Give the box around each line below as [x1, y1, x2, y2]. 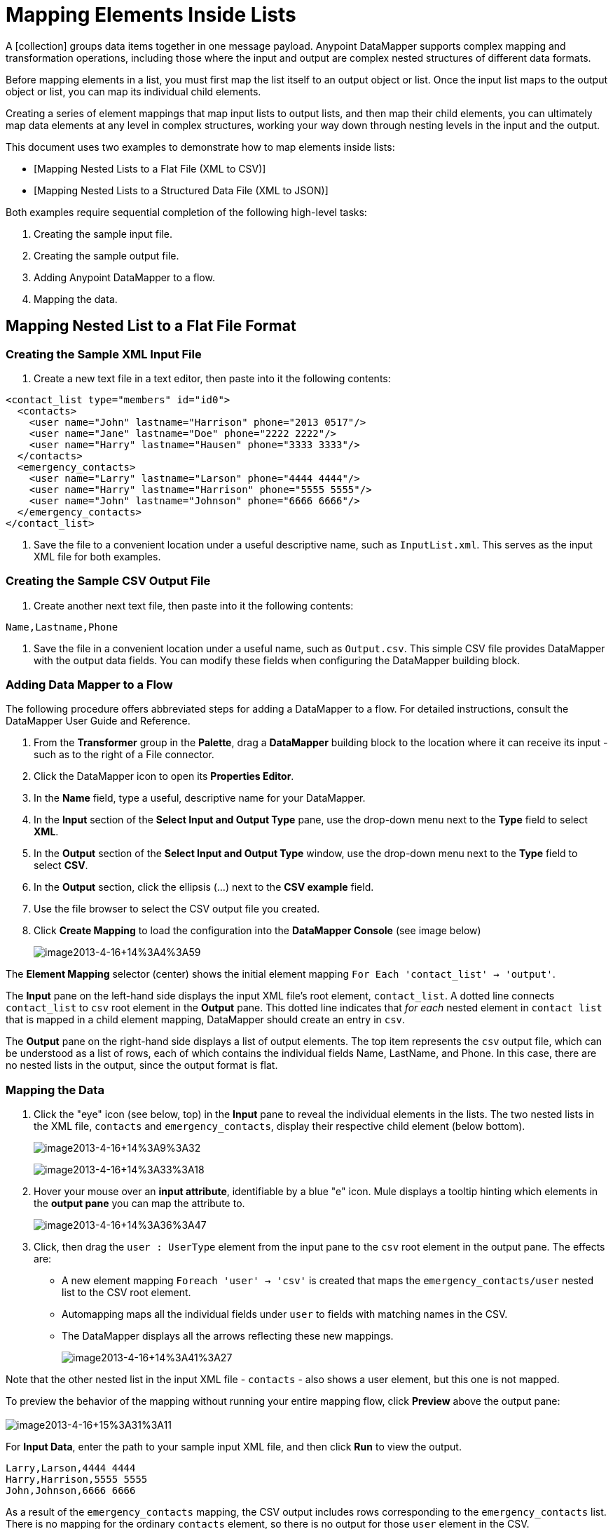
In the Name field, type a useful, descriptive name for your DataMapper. [34, 792, 366, 804]
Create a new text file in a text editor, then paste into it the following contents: [34, 372, 391, 384]
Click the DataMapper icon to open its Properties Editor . [34, 770, 294, 783]
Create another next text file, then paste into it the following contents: [34, 599, 354, 612]
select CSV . [34, 859, 88, 872]
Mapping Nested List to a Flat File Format [6, 317, 296, 335]
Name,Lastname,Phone [6, 621, 118, 633]
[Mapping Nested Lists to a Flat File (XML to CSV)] [34, 162, 266, 175]
